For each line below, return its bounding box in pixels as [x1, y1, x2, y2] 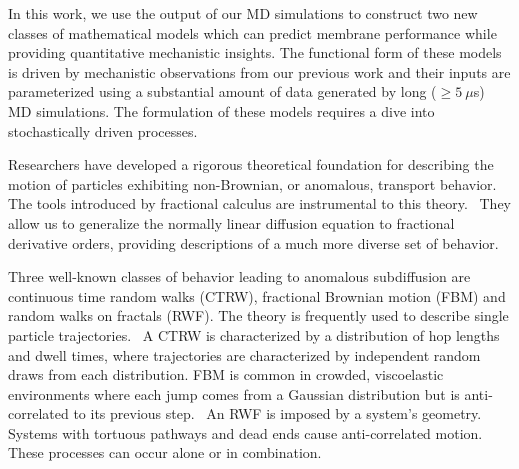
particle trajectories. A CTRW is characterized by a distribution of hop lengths [8, 324, 500, 345]
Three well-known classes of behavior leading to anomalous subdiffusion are [8, 266, 471, 287]
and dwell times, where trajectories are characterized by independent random [8, 344, 481, 365]
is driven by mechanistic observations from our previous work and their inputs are [8, 61, 511, 82]
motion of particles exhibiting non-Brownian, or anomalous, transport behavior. [8, 173, 497, 194]
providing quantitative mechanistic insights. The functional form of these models [8, 42, 502, 63]
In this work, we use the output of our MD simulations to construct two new [8, 3, 478, 23]
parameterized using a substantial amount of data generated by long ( [8, 81, 437, 102]
